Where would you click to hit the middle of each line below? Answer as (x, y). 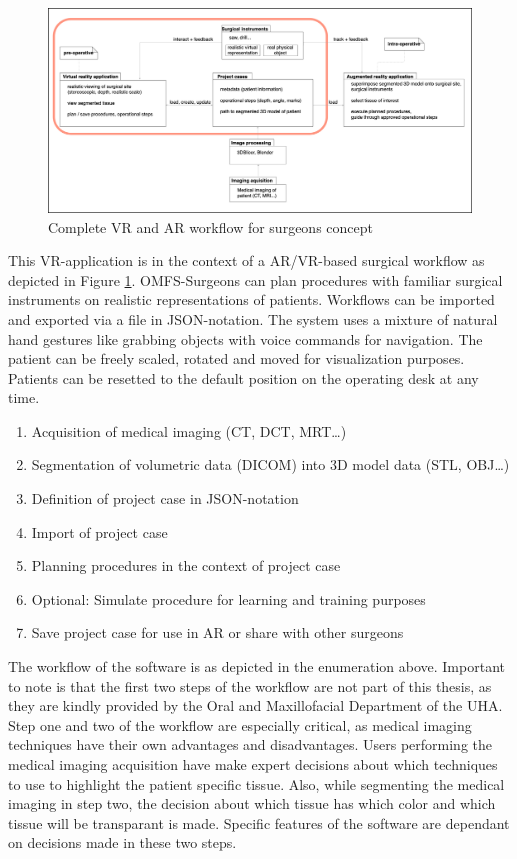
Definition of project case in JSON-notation (165, 498)
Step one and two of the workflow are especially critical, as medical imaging (240, 724)
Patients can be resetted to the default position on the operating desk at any (243, 377)
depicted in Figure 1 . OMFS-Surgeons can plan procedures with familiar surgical (255, 279)
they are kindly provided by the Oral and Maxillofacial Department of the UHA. (255, 705)
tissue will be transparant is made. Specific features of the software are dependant (259, 822)
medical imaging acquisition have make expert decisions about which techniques (253, 764)
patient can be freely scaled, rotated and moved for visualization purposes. (236, 358)
